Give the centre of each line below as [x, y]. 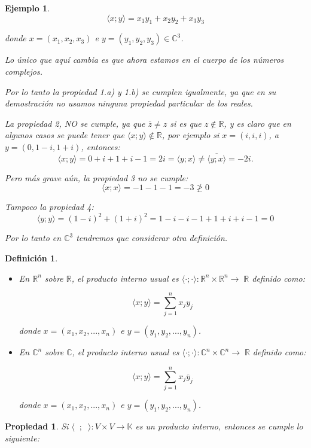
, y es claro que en [257, 123]
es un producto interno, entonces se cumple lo [219, 426]
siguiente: [22, 438]
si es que [186, 123]
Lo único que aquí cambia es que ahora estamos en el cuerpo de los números [144, 60]
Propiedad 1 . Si [37, 426]
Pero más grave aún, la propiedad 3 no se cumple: [97, 177]
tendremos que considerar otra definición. [152, 238]
